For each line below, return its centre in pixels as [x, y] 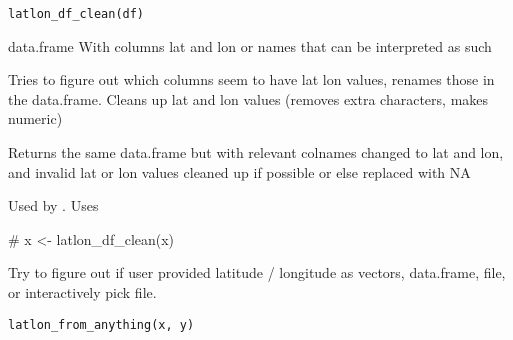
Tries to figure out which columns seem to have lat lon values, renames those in [251, 79]
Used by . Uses [53, 205]
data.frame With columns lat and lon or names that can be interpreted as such [250, 45]
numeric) [35, 118]
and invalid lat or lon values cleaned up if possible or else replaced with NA [239, 171]
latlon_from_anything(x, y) [101, 324]
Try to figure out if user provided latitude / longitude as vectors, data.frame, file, [257, 272]
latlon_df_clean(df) [76, 14]
